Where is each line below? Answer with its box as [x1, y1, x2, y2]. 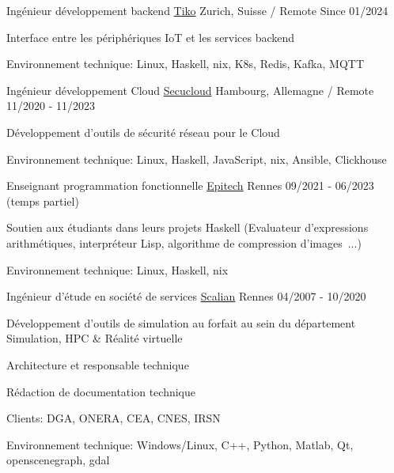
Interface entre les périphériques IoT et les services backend [6, 28, 295, 45]
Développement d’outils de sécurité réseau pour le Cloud [6, 123, 280, 140]
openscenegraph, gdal [6, 452, 110, 468]
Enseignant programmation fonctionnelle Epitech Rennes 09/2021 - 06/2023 [6, 177, 374, 194]
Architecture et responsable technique [6, 356, 189, 373]
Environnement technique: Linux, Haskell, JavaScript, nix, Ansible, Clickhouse [6, 150, 387, 167]
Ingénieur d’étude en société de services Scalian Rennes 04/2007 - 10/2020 [6, 288, 366, 305]
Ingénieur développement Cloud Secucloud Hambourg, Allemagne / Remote [6, 81, 374, 98]
